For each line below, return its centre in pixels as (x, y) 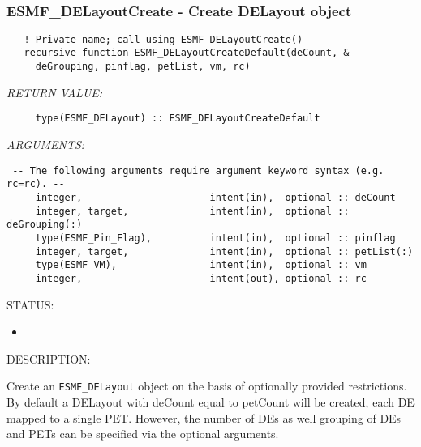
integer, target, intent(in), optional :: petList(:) (224, 251)
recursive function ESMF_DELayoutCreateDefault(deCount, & (187, 53)
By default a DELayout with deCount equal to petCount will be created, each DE (210, 401)
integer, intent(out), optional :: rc (201, 278)
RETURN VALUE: (55, 92)
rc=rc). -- (36, 184)
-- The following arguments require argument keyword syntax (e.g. (198, 170)
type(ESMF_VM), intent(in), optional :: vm (201, 265)
